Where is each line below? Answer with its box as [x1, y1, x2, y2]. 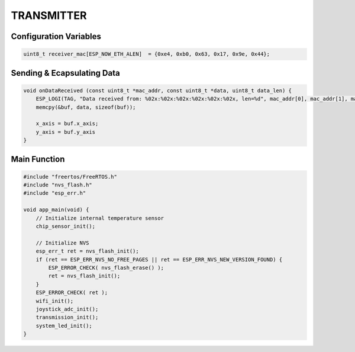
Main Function [11, 154, 65, 164]
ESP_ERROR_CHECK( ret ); [35, 289, 108, 296]
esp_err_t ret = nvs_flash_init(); [35, 248, 139, 254]
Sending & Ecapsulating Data [11, 68, 121, 78]
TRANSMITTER [11, 9, 87, 22]
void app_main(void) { [23, 206, 89, 213]
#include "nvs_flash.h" [23, 182, 93, 189]
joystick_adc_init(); [35, 305, 99, 312]
